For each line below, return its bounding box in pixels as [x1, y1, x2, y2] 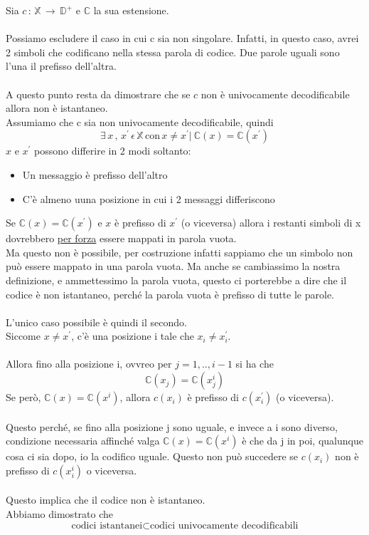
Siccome [6, 328, 41, 343]
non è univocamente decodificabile [200, 86, 350, 101]
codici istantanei [71, 520, 143, 531]
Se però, [6, 390, 41, 405]
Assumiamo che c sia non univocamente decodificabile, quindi [6, 114, 274, 129]
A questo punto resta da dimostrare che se [6, 86, 191, 101]
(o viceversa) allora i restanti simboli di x [181, 215, 361, 230]
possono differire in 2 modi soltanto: [34, 143, 191, 158]
